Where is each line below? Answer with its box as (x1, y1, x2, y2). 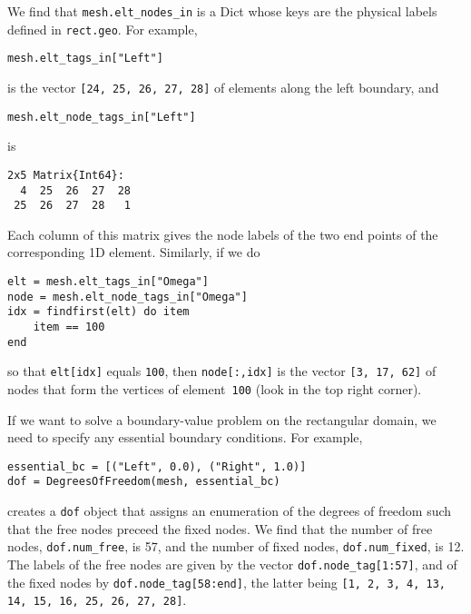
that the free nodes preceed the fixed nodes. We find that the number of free (7, 519, 433, 538)
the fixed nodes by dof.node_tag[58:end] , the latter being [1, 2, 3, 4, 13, (7, 572, 446, 591)
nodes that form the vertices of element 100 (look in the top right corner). (7, 379, 422, 398)
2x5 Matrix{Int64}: (7, 168, 124, 182)
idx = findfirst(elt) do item (7, 305, 190, 319)
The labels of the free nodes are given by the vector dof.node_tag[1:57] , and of (7, 555, 457, 574)
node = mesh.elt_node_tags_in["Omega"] (7, 290, 248, 303)
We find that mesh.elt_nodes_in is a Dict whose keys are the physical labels (7, 2, 437, 20)
